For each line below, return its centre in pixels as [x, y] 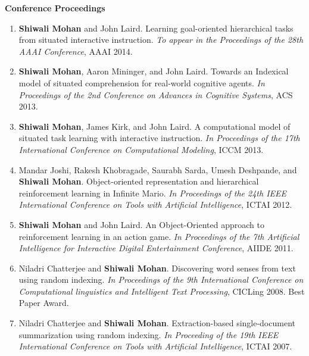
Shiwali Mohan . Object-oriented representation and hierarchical [139, 181]
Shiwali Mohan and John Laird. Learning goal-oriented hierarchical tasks [156, 28]
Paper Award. [44, 303]
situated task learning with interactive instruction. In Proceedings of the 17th [159, 138]
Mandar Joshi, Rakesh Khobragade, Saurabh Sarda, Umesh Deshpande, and [158, 169]
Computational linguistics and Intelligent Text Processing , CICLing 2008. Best [162, 291]
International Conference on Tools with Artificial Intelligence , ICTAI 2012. [155, 204]
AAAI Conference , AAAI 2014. [76, 51]
